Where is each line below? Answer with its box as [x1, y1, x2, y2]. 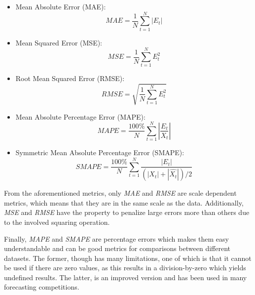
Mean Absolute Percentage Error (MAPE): [15, 111, 146, 122]
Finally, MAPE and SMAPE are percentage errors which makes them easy [4, 233, 229, 244]
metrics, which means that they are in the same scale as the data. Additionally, [4, 197, 244, 208]
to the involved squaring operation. [4, 216, 110, 227]
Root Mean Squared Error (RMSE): [15, 73, 125, 84]
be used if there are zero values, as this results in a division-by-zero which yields [4, 262, 246, 273]
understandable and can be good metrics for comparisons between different [4, 243, 231, 253]
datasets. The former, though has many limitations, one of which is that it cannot [4, 253, 252, 263]
